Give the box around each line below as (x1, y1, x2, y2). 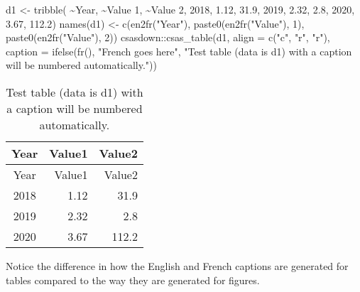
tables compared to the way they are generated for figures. (6, 272, 260, 287)
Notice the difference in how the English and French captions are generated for (6, 258, 349, 273)
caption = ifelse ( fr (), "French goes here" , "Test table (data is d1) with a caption (6, 43, 352, 58)
